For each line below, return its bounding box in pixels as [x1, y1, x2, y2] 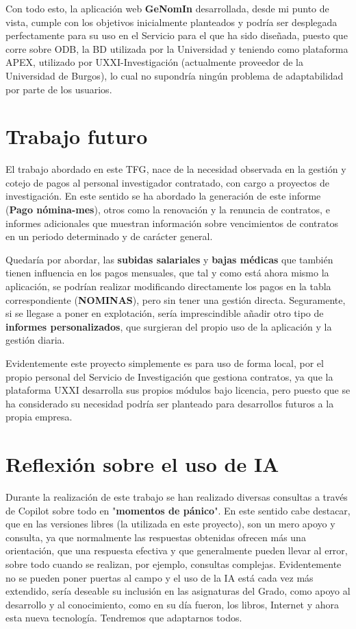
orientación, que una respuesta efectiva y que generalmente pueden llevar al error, [5, 543, 348, 558]
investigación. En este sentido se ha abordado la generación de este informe [5, 189, 321, 203]
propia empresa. [5, 410, 73, 424]
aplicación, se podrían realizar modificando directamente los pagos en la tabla [5, 279, 331, 294]
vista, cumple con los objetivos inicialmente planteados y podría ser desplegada [5, 14, 338, 29]
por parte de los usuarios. [5, 82, 112, 96]
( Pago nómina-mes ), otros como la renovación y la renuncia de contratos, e [5, 202, 330, 217]
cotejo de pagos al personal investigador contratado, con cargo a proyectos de [5, 175, 329, 189]
